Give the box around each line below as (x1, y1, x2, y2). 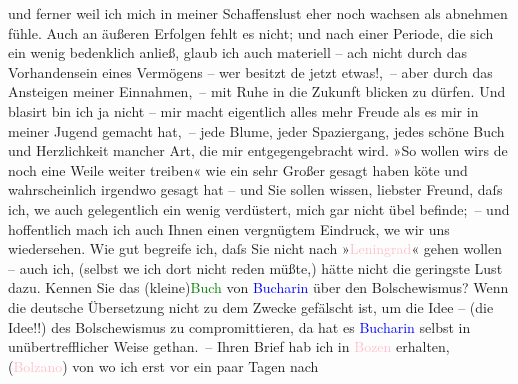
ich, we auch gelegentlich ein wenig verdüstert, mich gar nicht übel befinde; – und (8, 198, 510, 219)
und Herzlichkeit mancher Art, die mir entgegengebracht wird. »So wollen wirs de (8, 140, 508, 161)
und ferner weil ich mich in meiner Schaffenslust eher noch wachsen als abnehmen (8, 3, 508, 23)
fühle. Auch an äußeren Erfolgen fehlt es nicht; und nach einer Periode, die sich (8, 22, 494, 43)
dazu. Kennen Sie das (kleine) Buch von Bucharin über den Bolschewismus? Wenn (8, 277, 509, 298)
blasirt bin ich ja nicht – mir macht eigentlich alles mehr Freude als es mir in (8, 100, 479, 121)
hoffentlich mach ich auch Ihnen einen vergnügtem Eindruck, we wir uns (8, 218, 450, 239)
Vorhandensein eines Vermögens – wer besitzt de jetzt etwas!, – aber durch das (8, 61, 493, 82)
